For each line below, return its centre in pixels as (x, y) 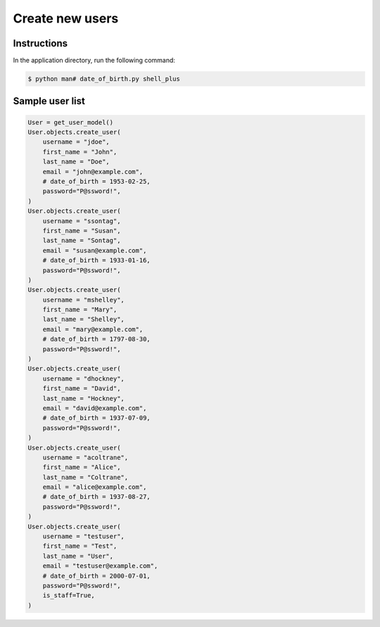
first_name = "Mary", (80, 310)
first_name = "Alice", (82, 467)
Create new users (66, 18)
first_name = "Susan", (82, 230)
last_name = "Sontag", (82, 241)
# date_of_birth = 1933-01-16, (96, 260)
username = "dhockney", (83, 378)
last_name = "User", (78, 556)
